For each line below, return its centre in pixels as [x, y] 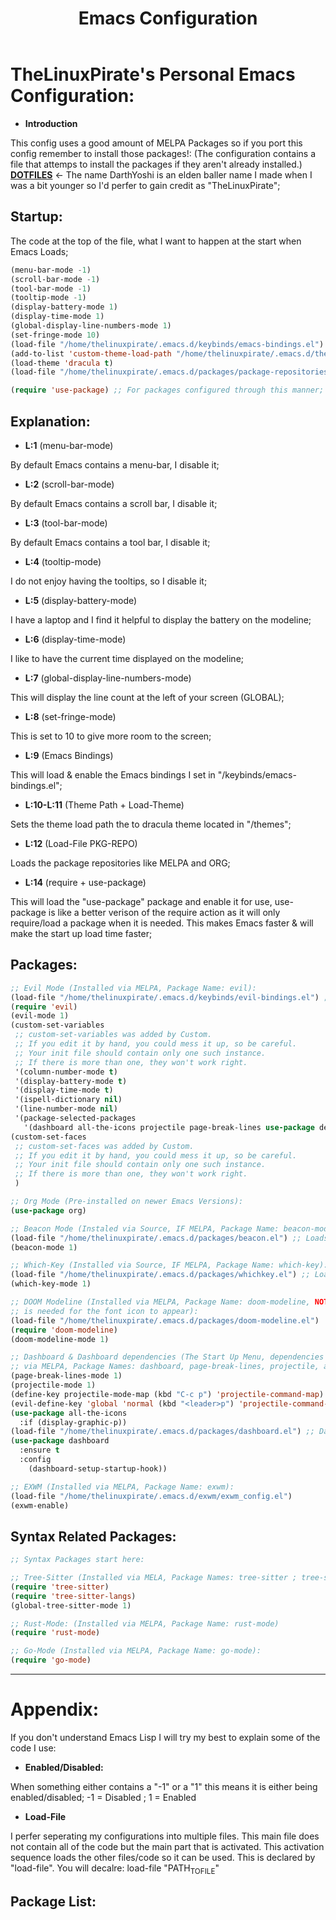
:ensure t [39, 1450]
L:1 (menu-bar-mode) [69, 445]
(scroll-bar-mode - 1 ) [55, 279]
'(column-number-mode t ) [66, 1072]
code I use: [33, 1748]
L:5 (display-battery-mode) [81, 600]
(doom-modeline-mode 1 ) [60, 1339]
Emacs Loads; [39, 251]
